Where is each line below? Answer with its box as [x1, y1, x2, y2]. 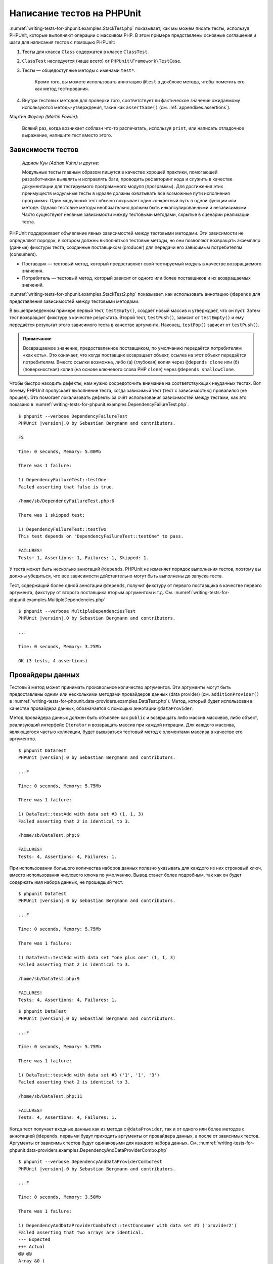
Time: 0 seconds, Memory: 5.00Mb [18, 448, 101, 455]
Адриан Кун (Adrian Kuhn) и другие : [22, 160, 100, 166]
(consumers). [9, 251, 37, 257]
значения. [22, 268, 44, 274]
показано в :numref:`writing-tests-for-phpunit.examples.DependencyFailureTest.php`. [9, 401, 189, 408]
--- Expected [18, 1237, 51, 1242]
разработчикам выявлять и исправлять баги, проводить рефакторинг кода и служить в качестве [22, 176, 233, 182]
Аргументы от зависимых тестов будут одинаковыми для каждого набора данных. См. [9, 1140, 198, 1146]
